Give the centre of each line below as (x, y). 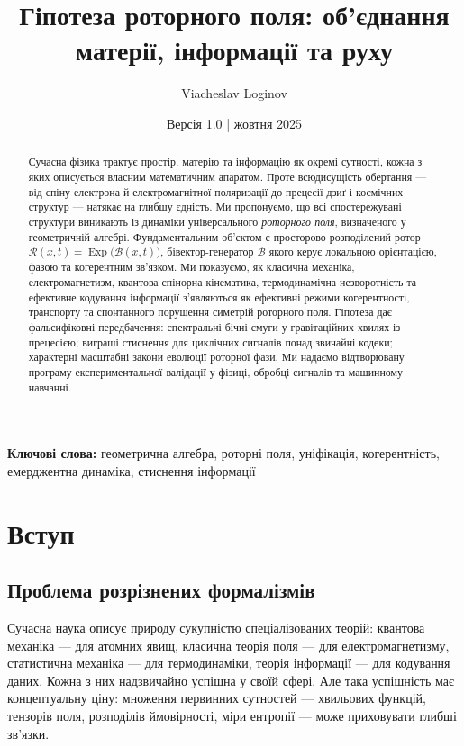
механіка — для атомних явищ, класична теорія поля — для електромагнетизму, (228, 645)
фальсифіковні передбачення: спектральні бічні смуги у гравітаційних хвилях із (214, 326)
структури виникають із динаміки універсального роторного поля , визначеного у (217, 221)
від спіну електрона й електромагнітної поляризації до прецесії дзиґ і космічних (216, 191)
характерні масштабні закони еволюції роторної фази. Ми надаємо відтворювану (216, 357)
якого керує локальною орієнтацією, (353, 252)
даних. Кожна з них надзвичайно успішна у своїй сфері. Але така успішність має (231, 680)
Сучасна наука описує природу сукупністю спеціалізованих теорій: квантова (216, 627)
